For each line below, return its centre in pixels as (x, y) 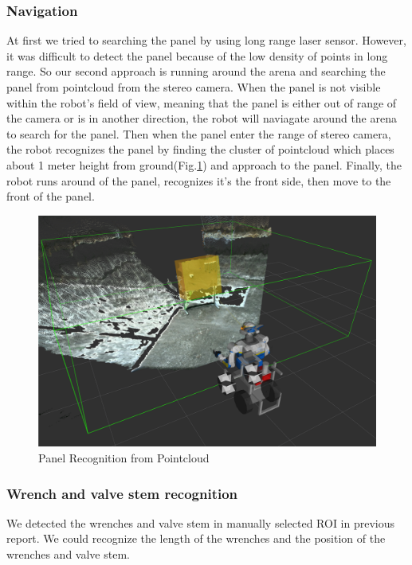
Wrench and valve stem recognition (122, 493)
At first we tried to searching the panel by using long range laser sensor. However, (206, 40)
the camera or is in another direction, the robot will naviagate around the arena (202, 118)
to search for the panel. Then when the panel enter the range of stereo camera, (199, 133)
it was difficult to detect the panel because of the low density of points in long (197, 55)
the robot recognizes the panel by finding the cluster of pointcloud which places (200, 149)
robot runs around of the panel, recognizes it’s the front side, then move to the (199, 180)
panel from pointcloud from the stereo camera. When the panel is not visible (194, 87)
